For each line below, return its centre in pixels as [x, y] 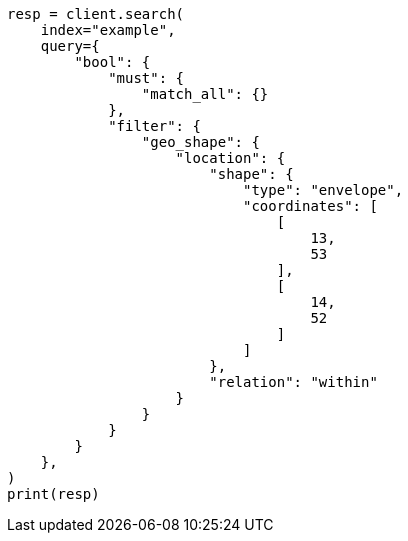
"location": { [230, 158]
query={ [70, 46]
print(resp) [53, 494]
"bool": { [112, 62]
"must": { [146, 78]
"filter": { [154, 126]
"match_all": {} [205, 94]
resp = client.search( [96, 14]
